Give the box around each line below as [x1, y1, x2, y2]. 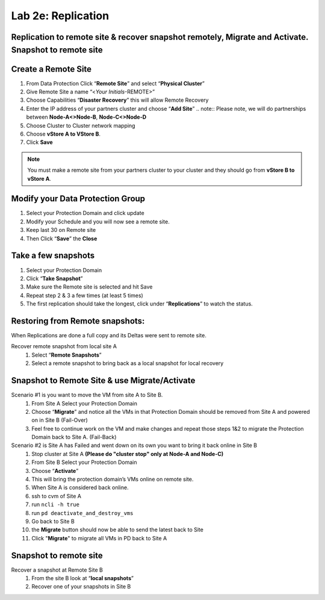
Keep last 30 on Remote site [26, 227, 96, 234]
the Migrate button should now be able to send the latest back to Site [31, 526, 204, 533]
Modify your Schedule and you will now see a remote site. [26, 217, 170, 225]
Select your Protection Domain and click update [26, 210, 144, 217]
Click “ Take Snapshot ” [26, 275, 83, 282]
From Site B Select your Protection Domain [31, 458, 138, 466]
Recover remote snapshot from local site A [11, 343, 117, 350]
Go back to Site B [31, 517, 75, 525]
